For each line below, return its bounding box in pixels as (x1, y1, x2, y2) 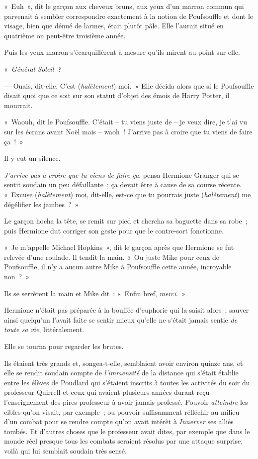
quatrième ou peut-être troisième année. (4, 30, 126, 40)
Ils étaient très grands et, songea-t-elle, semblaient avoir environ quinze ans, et (4, 357, 243, 368)
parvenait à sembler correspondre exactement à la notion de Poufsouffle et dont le (4, 10, 254, 21)
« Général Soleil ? (4, 63, 61, 74)
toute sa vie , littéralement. (4, 324, 85, 335)
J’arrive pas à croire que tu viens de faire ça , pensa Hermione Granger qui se (4, 169, 239, 180)
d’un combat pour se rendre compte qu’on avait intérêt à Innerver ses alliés (4, 416, 234, 427)
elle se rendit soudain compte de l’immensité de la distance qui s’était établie (4, 367, 239, 378)
